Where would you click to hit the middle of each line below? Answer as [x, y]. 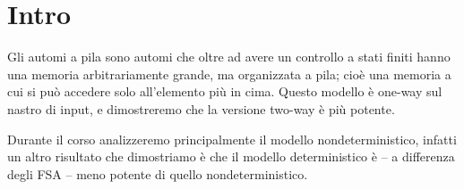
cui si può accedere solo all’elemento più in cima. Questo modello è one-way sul [225, 91]
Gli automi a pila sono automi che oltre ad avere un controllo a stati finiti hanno [229, 57]
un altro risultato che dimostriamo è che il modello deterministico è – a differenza [231, 156]
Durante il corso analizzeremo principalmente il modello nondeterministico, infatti [232, 139]
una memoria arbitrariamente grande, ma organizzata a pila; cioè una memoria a [229, 74]
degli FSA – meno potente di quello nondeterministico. [158, 173]
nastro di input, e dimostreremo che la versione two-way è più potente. [201, 108]
